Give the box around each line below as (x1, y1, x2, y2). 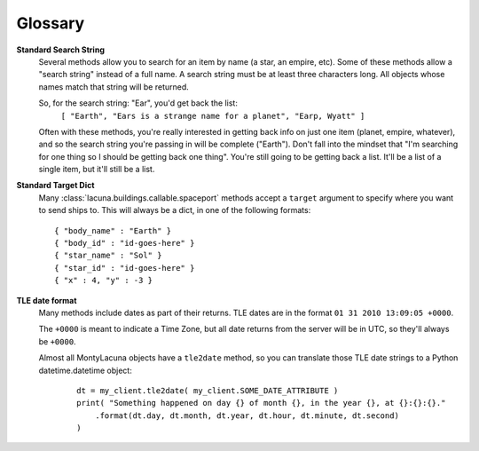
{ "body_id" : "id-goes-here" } (54, 238, 195, 249)
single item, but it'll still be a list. (38, 164, 155, 175)
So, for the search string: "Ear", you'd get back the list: (38, 98, 239, 108)
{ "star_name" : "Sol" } (54, 250, 162, 261)
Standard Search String (16, 44, 106, 55)
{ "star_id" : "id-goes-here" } (54, 263, 195, 273)
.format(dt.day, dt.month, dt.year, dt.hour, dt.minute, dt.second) (94, 410, 399, 421)
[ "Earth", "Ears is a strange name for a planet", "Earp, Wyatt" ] (60, 111, 365, 121)
